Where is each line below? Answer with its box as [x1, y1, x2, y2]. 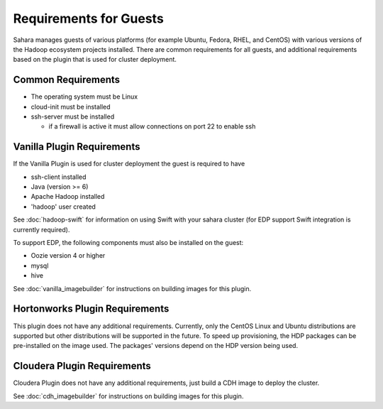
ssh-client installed [30, 173, 87, 181]
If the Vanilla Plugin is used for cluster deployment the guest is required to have [13, 160, 245, 168]
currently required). [13, 225, 70, 234]
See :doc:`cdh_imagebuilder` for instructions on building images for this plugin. [13, 391, 244, 400]
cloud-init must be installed [30, 102, 111, 111]
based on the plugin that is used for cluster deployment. [13, 55, 177, 64]
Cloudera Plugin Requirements [13, 360, 152, 372]
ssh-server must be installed [30, 112, 115, 121]
